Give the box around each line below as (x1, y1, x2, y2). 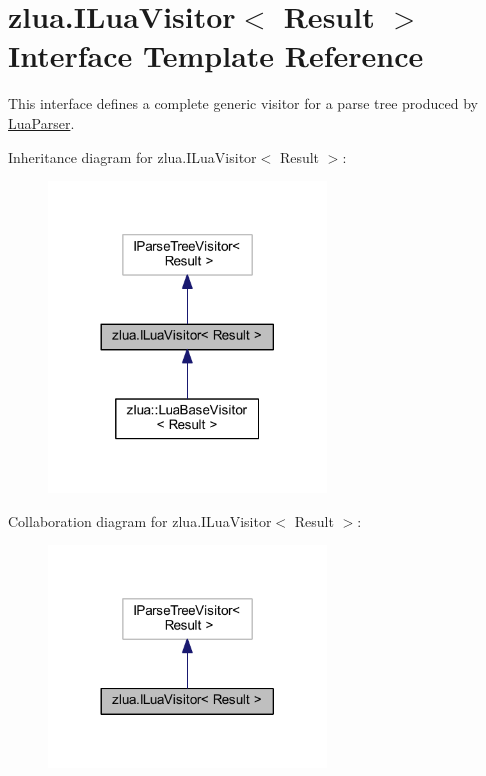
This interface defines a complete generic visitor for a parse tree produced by (8, 93, 478, 114)
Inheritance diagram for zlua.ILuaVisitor (8, 146, 257, 167)
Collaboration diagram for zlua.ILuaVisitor (8, 510, 272, 531)
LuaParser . (8, 112, 75, 133)
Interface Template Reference (8, 35, 424, 76)
